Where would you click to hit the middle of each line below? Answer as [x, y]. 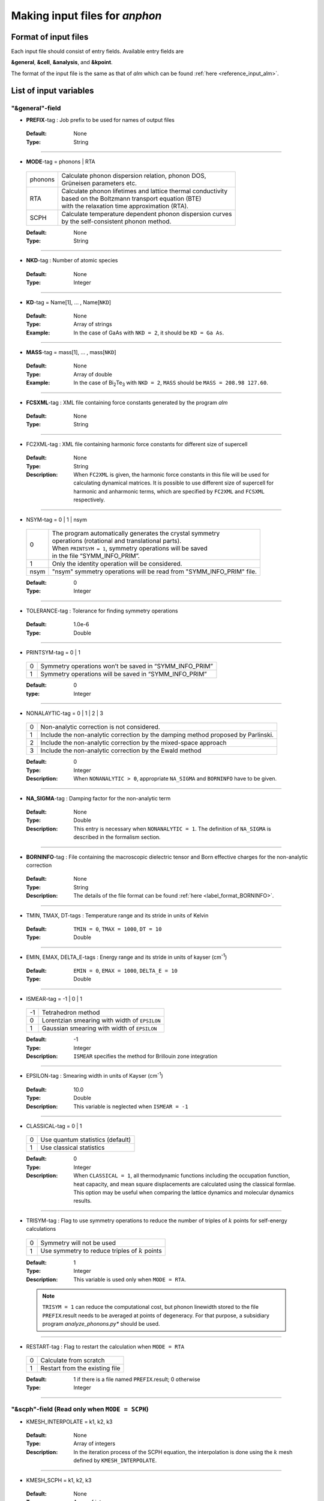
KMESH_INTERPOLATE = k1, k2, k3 [69, 1421]
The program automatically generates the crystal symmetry [136, 533]
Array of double [93, 374]
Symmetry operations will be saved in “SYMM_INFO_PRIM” [124, 674]
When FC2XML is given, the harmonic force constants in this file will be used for [171, 474]
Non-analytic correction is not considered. [100, 727]
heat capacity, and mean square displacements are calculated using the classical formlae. [185, 1184]
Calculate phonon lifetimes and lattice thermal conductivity [145, 191]
